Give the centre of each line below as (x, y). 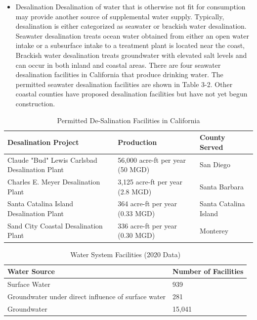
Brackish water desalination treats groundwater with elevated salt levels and (131, 55)
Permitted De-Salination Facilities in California (128, 120)
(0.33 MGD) (136, 213)
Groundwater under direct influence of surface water (87, 296)
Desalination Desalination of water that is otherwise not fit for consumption (130, 6)
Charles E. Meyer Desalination (54, 182)
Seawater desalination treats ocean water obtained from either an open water (132, 35)
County (213, 137)
